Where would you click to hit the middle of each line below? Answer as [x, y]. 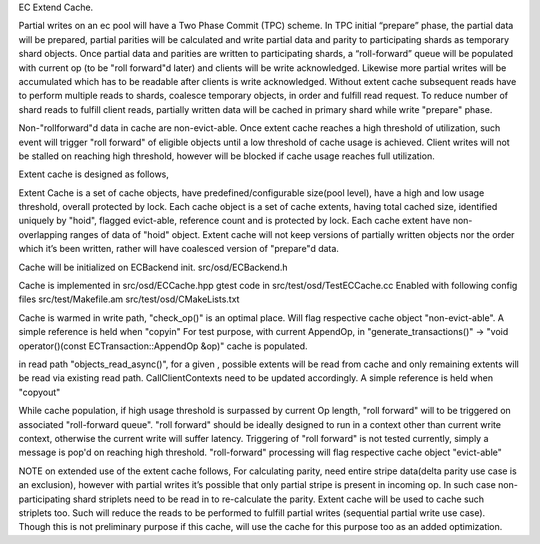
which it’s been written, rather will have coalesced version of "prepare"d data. [179, 249]
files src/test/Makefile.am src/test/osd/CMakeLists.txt [129, 299]
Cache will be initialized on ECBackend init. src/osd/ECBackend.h [153, 267]
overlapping [43, 234]
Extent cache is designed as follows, [94, 174]
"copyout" [39, 392]
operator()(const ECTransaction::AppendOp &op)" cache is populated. [163, 346]
